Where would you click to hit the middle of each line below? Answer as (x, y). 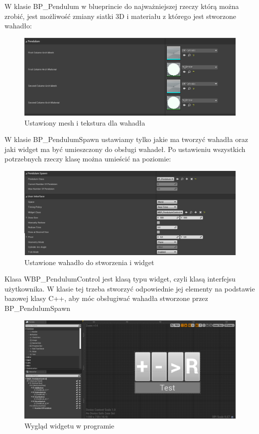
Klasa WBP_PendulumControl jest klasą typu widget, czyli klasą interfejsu (120, 279)
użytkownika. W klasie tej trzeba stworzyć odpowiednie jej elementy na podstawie (130, 288)
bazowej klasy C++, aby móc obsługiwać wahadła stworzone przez (106, 298)
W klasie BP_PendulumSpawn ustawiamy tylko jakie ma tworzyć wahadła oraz (126, 139)
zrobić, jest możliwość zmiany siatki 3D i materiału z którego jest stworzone (121, 16)
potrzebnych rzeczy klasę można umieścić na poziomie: (88, 159)
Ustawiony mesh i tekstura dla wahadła (85, 122)
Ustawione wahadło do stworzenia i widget (89, 262)
